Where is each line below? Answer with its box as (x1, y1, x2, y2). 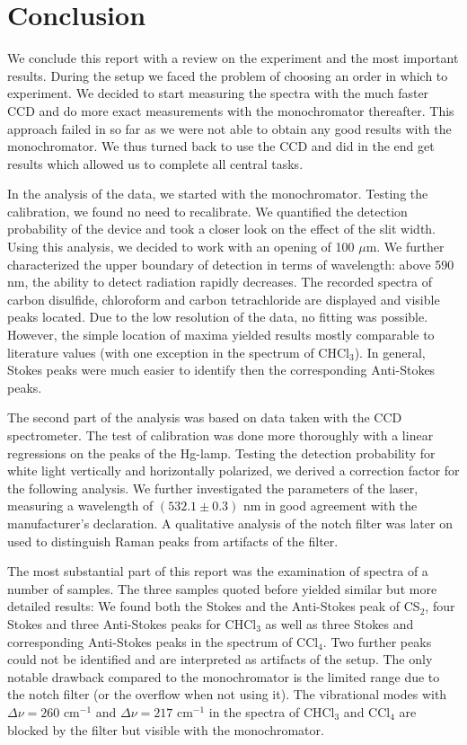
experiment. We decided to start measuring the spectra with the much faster (7, 84, 429, 102)
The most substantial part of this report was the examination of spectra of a (7, 562, 428, 581)
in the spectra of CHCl (208, 702, 335, 721)
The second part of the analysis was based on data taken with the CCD (7, 408, 402, 427)
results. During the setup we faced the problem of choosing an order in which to (7, 66, 448, 84)
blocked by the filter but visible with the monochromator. (7, 720, 324, 739)
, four (425, 597, 455, 616)
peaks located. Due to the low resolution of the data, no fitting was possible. (7, 307, 428, 326)
